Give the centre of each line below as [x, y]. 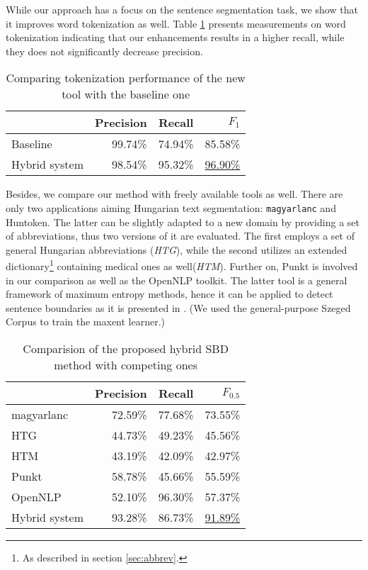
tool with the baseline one [126, 94]
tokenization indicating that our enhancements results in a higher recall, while [175, 37]
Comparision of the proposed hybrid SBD [126, 349]
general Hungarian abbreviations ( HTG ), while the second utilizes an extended [177, 249]
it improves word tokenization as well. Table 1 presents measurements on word [176, 23]
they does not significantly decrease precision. [104, 51]
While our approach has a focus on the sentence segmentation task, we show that [182, 9]
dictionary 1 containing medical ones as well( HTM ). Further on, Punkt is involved [182, 265]
